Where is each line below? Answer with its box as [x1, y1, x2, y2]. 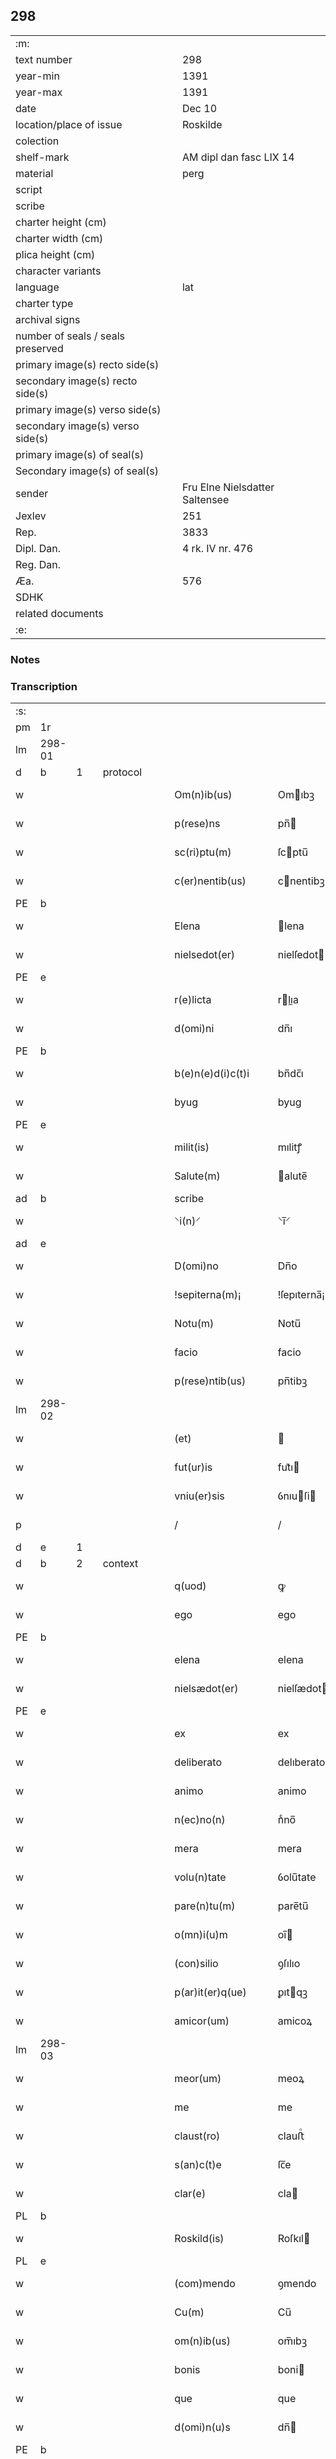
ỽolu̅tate [277, 1870, 317, 1884]
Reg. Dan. [15, 557, 62, 571]
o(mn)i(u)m [174, 1928, 228, 1942]
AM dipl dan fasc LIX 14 [181, 150, 295, 164]
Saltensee [181, 492, 230, 506]
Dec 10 [181, 101, 217, 115]
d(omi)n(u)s [174, 2420, 231, 2434]
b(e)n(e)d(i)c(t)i [174, 1067, 250, 1081]
